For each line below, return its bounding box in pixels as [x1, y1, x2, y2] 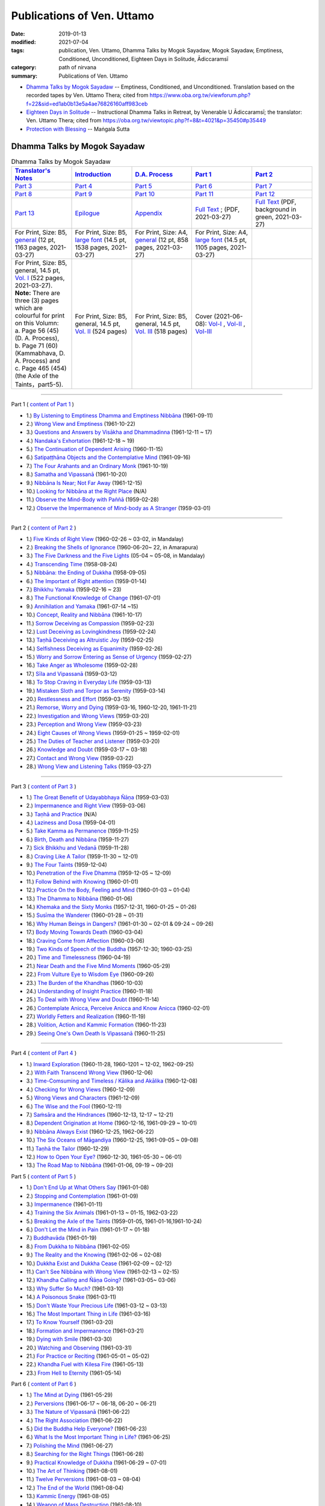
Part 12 [255, 190, 275, 198]
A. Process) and [14, 357, 60, 365]
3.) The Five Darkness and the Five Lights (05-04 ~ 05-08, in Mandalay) [26, 552, 205, 560]
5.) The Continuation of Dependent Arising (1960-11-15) [26, 446, 163, 453]
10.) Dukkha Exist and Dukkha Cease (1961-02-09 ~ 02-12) [26, 1260, 172, 1267]
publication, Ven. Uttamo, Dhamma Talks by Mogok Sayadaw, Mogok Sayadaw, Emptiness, [58, 47, 284, 54]
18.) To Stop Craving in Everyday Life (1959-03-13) [26, 678, 152, 686]
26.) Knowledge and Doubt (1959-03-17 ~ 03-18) [26, 746, 147, 753]
